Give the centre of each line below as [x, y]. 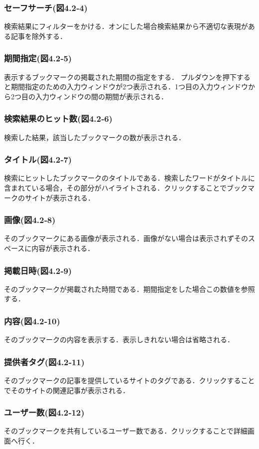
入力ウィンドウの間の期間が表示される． [101, 96]
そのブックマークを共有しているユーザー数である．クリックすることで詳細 [126, 431]
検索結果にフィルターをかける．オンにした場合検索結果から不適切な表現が [126, 26]
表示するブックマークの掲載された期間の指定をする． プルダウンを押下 [120, 77]
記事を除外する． [39, 36]
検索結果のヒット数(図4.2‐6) [58, 118]
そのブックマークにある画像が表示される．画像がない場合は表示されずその [126, 238]
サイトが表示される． [60, 197]
